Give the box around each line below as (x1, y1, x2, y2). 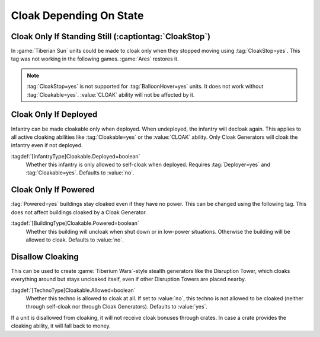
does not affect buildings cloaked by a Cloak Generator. (11, 208, 148, 216)
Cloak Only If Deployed (11, 110, 98, 120)
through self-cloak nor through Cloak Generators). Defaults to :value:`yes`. (25, 303, 207, 310)
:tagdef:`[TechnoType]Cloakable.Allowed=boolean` (11, 287, 136, 294)
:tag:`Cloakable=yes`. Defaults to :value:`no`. (25, 169, 135, 176)
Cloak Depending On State (11, 9, 144, 22)
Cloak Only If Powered (11, 185, 95, 195)
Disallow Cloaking (11, 252, 79, 262)
